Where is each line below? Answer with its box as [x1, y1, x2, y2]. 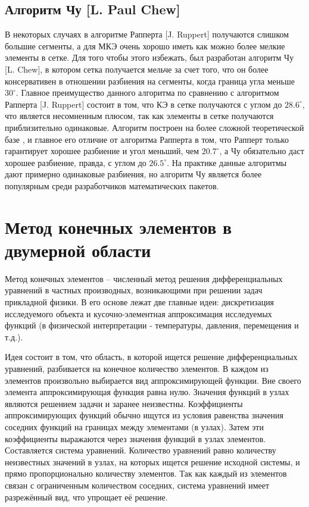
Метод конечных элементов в [5, 214, 232, 239]
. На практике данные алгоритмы [167, 156, 287, 168]
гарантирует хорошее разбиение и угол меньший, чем [5, 145, 199, 157]
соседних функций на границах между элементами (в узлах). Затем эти [5, 420, 264, 433]
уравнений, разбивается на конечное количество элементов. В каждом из [5, 362, 269, 374]
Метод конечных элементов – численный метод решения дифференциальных [5, 272, 283, 284]
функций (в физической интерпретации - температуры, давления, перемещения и [5, 319, 299, 331]
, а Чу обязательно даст [219, 145, 304, 157]
